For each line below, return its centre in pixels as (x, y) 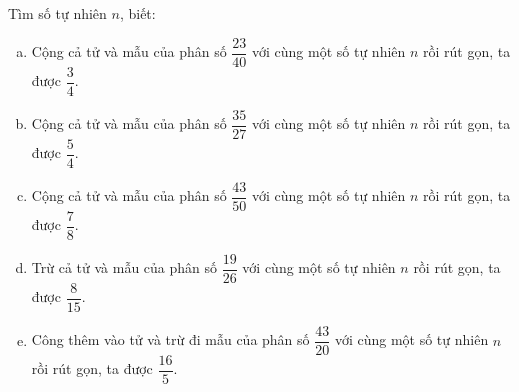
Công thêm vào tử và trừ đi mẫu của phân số (170, 339)
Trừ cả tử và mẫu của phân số (124, 267)
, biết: (137, 13)
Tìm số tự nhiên (57, 13)
